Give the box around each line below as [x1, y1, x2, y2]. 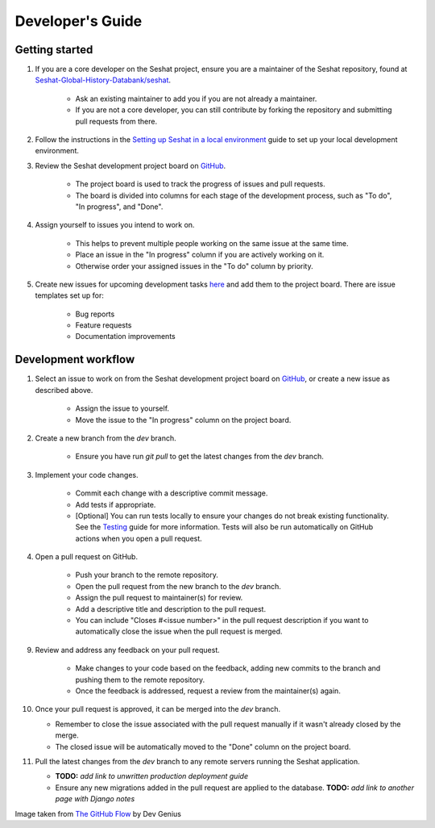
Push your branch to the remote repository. [75, 570, 219, 580]
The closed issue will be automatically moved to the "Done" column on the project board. [55, 742, 351, 751]
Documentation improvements [75, 332, 176, 341]
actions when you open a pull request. [75, 533, 203, 543]
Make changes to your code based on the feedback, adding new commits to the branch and [75, 663, 381, 673]
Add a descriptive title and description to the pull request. [75, 604, 266, 613]
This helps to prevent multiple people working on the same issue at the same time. [75, 238, 350, 248]
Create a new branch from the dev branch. [35, 433, 176, 443]
